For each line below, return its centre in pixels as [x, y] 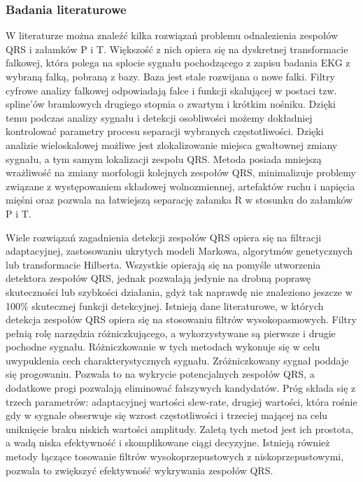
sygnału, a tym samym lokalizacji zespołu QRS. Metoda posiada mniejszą [164, 158]
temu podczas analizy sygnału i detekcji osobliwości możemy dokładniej [159, 117]
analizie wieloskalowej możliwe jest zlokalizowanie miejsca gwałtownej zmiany [172, 144]
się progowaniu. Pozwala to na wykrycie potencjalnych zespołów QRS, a [160, 374]
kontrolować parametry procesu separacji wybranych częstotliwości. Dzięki [165, 131]
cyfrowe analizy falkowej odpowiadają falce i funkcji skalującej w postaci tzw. [171, 90]
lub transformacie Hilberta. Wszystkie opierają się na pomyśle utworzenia [163, 264]
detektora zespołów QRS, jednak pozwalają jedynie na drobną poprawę [158, 278]
